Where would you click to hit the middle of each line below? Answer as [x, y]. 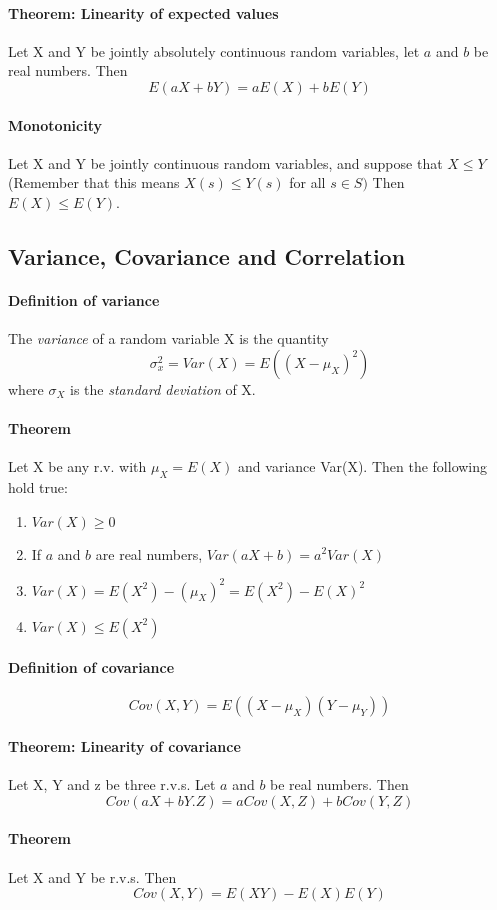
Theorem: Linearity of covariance [124, 746]
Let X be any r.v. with [77, 466]
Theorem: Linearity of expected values [143, 12]
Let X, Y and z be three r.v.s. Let [112, 784]
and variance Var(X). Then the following [363, 466]
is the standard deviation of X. [163, 388]
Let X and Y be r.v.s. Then [92, 876]
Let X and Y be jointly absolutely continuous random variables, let [214, 50]
